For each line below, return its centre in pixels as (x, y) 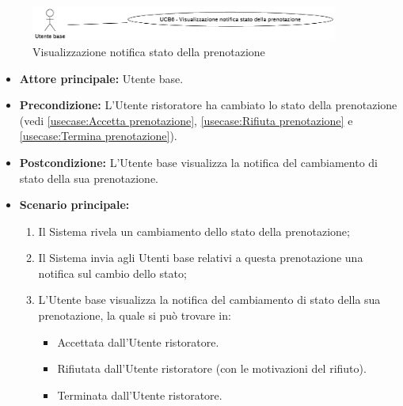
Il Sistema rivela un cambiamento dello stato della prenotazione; (194, 231)
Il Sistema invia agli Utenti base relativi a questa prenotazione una (201, 258)
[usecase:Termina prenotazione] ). (98, 136)
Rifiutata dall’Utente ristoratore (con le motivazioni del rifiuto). (212, 368)
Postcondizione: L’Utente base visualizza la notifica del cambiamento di (198, 162)
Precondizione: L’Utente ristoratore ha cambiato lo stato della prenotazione (208, 105)
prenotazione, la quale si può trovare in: (135, 315)
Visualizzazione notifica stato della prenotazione (149, 51)
